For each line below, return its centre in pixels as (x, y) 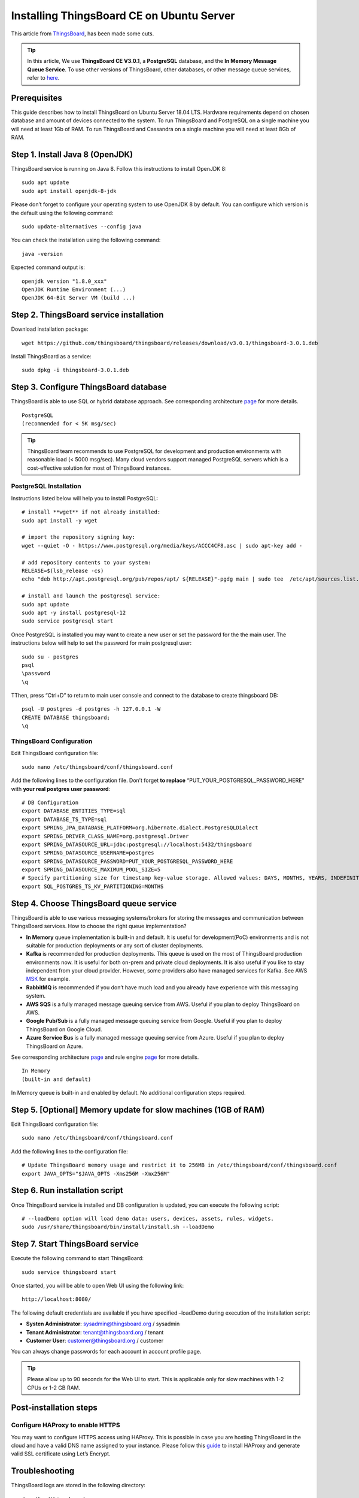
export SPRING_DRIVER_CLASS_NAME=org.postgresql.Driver (105, 836)
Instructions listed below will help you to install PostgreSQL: (85, 498)
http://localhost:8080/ (57, 1299)
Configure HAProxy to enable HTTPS (66, 1425)
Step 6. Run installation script (67, 1190)
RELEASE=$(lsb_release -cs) (63, 570)
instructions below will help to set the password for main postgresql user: (101, 643)
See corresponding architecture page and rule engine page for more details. (105, 1057)
